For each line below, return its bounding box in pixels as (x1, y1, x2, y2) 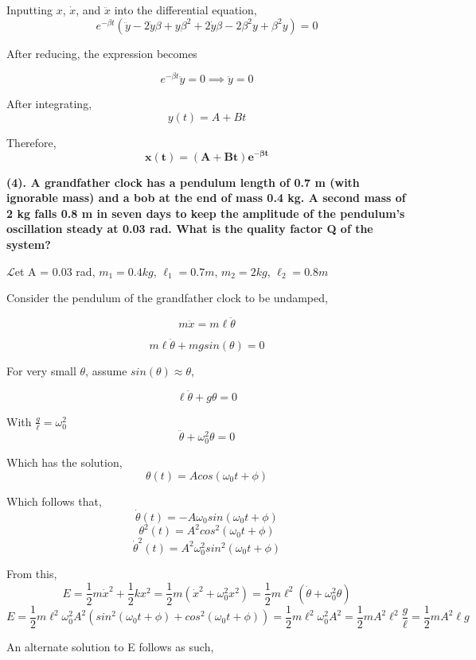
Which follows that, (6, 492, 102, 509)
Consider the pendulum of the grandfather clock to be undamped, (6, 289, 328, 306)
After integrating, (6, 95, 92, 112)
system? (6, 235, 51, 252)
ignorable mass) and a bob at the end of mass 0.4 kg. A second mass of (6, 189, 406, 206)
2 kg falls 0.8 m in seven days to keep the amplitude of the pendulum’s (6, 204, 405, 221)
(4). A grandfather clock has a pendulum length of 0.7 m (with (6, 173, 360, 190)
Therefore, (6, 134, 57, 150)
